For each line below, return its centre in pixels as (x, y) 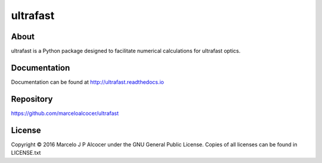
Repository (32, 99)
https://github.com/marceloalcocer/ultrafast (65, 113)
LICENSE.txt (26, 153)
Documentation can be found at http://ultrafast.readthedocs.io (87, 82)
